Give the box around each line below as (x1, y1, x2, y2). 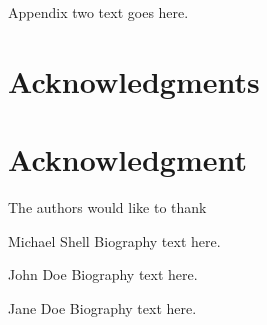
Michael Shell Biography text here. (8, 230, 221, 251)
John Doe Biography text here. (8, 264, 198, 285)
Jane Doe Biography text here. (8, 298, 197, 319)
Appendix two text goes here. (8, 2, 189, 23)
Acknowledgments (8, 60, 260, 101)
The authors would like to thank (8, 197, 207, 218)
